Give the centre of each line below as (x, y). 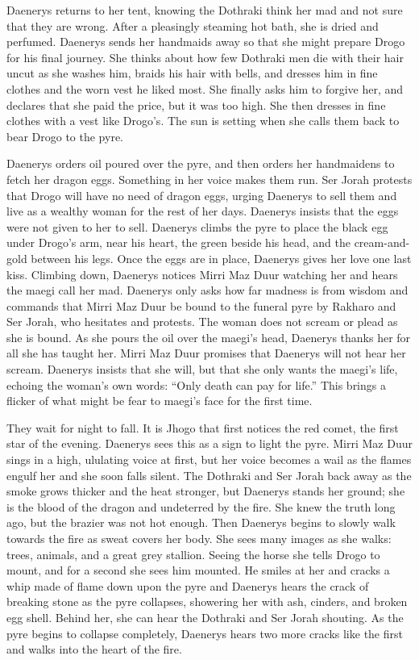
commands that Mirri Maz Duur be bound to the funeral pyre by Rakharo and (201, 305)
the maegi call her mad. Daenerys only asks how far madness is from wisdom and (207, 290)
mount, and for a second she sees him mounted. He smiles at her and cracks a (198, 570)
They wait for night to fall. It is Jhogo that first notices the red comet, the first (203, 427)
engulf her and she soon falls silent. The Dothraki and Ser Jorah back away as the (209, 475)
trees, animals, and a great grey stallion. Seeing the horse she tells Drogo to (193, 554)
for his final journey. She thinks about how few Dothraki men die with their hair (205, 57)
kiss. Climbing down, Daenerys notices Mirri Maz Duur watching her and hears (202, 274)
